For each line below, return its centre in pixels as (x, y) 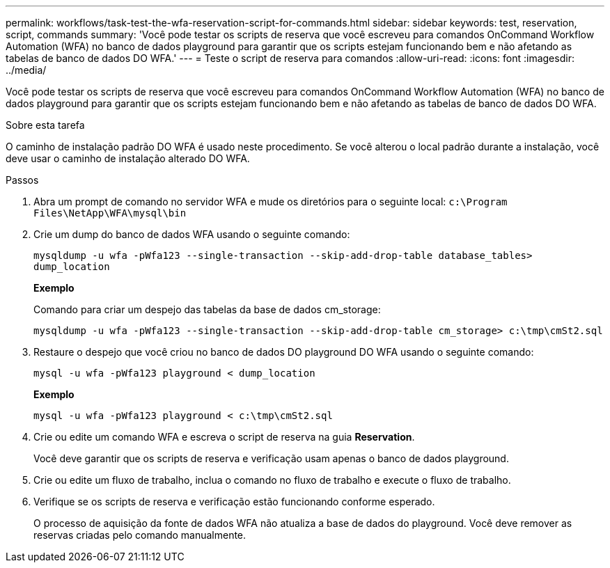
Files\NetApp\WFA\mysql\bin (110, 213)
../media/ (26, 70)
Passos (22, 180)
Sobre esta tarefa (45, 125)
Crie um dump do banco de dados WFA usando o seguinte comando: (192, 234)
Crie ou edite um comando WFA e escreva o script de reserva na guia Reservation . (224, 437)
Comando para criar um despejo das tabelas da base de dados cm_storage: (207, 309)
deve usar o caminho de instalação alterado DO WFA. (128, 158)
